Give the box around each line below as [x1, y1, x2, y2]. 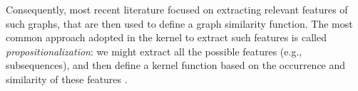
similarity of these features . [6, 71, 128, 86]
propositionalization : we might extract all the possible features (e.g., [6, 43, 302, 58]
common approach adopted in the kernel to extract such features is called [6, 30, 327, 45]
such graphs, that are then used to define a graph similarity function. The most [6, 16, 353, 31]
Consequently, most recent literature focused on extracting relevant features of [6, 2, 348, 16]
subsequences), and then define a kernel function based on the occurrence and [6, 58, 346, 73]
